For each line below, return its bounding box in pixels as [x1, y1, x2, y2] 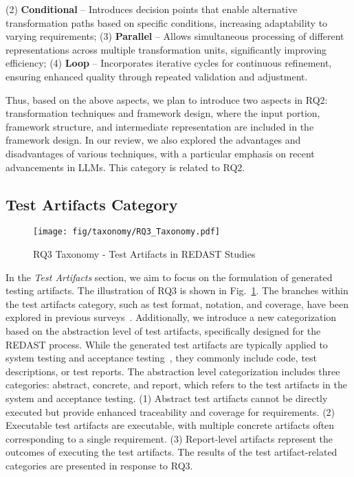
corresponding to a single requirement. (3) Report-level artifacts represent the [5, 431, 333, 445]
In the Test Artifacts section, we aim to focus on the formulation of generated [5, 269, 333, 284]
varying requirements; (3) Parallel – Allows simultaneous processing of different [5, 29, 344, 43]
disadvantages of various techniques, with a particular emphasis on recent [5, 146, 315, 160]
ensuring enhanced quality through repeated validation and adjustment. [5, 69, 308, 83]
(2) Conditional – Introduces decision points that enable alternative [5, 2, 298, 16]
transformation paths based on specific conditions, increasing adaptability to [5, 15, 328, 30]
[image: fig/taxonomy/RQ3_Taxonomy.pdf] [33, 227, 221, 237]
